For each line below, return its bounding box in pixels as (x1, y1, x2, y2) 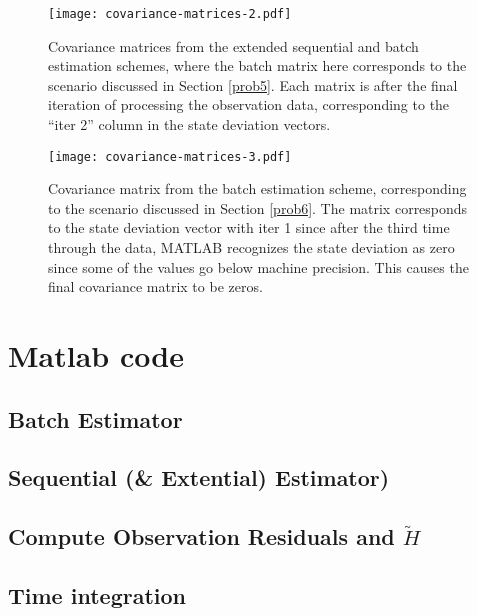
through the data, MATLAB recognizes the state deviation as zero (48, 237, 455, 258)
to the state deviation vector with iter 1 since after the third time (48, 217, 450, 238)
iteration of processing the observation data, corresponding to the (48, 94, 450, 115)
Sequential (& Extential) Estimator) (8, 462, 390, 493)
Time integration (8, 579, 186, 610)
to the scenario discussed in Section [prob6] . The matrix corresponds (48, 197, 468, 218)
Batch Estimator (8, 403, 183, 434)
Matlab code (8, 335, 184, 376)
